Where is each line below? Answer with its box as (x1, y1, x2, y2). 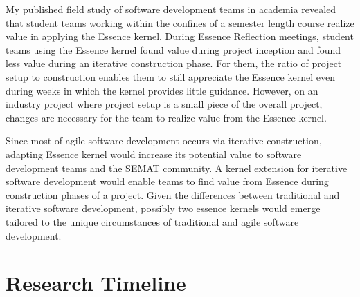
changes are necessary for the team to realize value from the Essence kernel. (6, 110, 327, 124)
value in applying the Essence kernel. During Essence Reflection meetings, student (6, 29, 354, 44)
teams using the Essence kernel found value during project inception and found (6, 42, 341, 57)
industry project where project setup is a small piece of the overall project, (6, 97, 323, 111)
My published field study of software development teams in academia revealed (6, 2, 336, 16)
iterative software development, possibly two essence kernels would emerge (6, 201, 321, 215)
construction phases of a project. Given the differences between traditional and (6, 187, 340, 202)
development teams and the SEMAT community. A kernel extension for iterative (6, 160, 348, 175)
